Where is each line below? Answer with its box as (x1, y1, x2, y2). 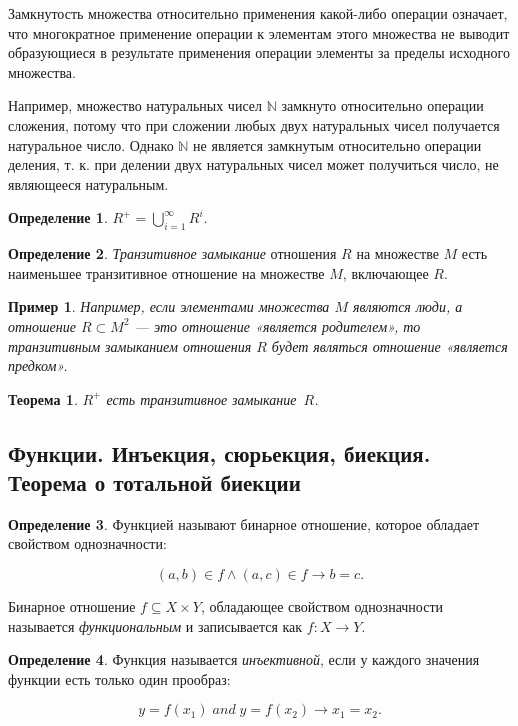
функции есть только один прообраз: (8, 668, 231, 689)
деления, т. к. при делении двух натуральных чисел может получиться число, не (8, 154, 499, 175)
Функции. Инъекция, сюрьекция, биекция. (8, 437, 431, 468)
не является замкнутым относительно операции (193, 134, 482, 155)
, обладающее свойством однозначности (200, 596, 444, 617)
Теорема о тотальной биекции (8, 467, 301, 498)
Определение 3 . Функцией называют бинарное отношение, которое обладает (8, 513, 480, 534)
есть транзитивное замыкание (106, 388, 297, 409)
